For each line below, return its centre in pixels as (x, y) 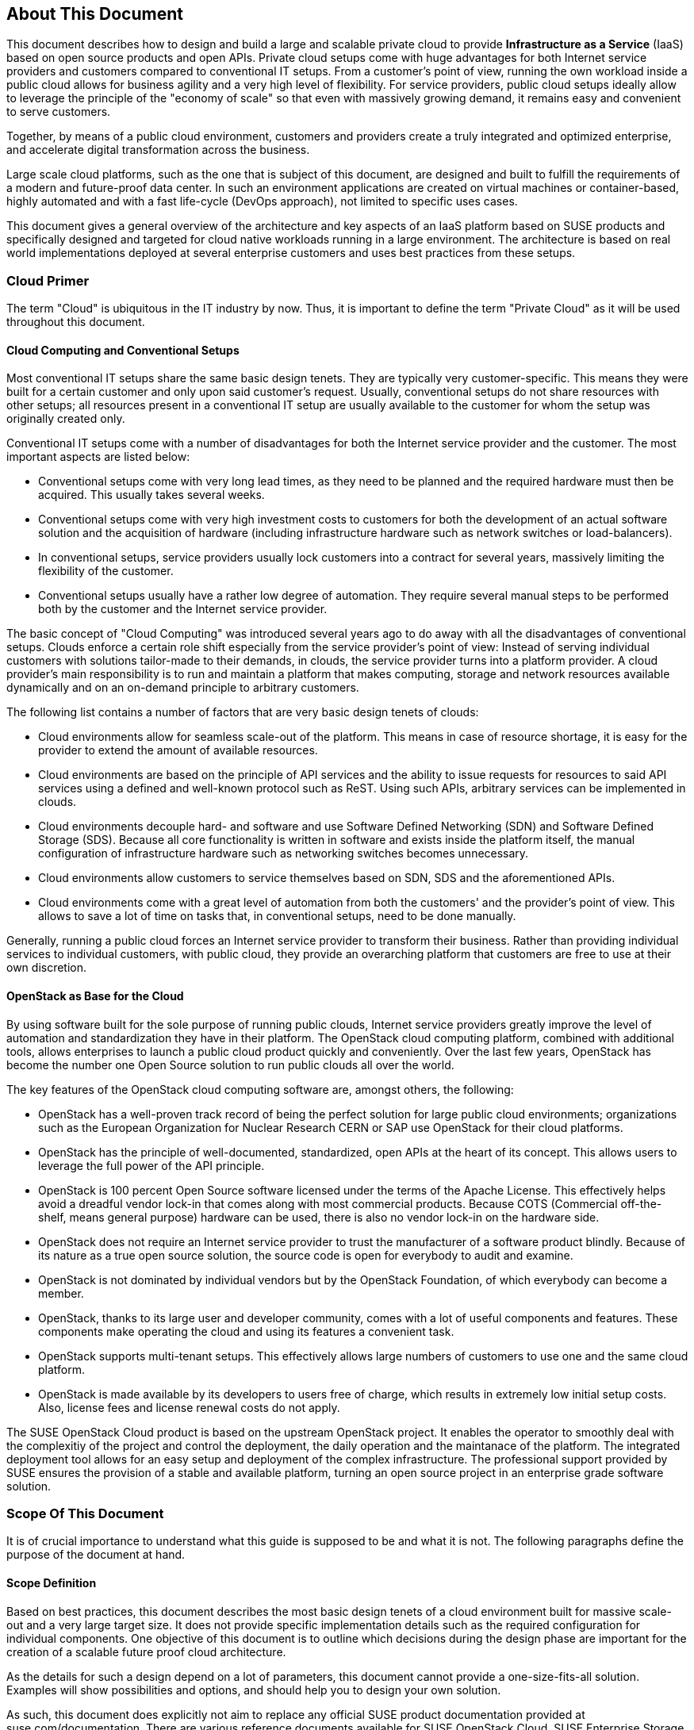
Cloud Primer (48, 280)
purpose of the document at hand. (96, 1555)
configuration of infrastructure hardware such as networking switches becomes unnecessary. (284, 853)
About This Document (95, 14)
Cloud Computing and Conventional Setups (123, 350)
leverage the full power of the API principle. (151, 1165)
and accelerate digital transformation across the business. (158, 150)
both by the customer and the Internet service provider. (183, 609)
